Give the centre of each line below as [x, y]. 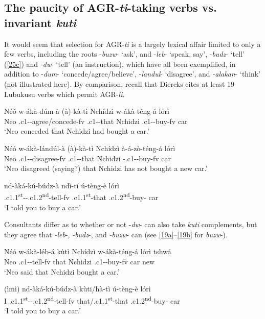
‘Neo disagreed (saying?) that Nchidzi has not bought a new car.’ [106, 168]
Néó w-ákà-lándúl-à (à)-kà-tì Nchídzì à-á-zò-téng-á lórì [90, 148]
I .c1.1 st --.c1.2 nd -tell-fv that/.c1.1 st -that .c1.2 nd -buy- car [92, 300]
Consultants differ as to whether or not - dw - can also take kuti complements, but [131, 224]
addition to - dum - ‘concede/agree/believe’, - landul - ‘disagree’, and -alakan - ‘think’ [132, 74]
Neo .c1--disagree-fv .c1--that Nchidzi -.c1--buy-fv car [88, 158]
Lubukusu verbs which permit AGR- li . [64, 94]
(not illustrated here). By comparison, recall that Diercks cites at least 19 [119, 83]
